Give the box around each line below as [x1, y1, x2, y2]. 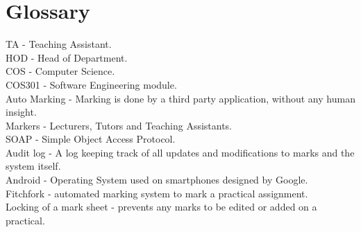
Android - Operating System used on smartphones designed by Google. [6, 172, 308, 187]
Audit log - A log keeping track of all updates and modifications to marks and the [6, 145, 355, 159]
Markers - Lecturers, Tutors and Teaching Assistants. [6, 118, 233, 132]
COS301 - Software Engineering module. [6, 77, 177, 91]
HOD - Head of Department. [6, 50, 128, 64]
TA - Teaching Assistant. [6, 37, 112, 51]
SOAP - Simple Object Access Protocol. [6, 132, 176, 146]
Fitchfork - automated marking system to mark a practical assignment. [6, 186, 308, 200]
